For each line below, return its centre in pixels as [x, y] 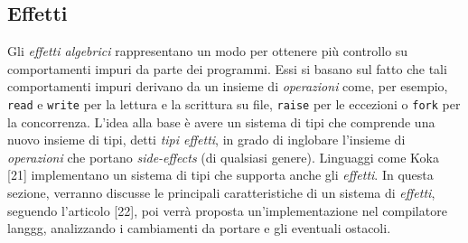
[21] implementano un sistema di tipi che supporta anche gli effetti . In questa [220, 175]
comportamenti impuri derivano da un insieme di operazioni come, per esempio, [228, 86]
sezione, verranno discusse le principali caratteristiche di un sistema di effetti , [221, 193]
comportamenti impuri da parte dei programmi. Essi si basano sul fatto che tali [227, 68]
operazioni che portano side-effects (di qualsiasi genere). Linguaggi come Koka [223, 157]
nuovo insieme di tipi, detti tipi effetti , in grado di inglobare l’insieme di [206, 140]
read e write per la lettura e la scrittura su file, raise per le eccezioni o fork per [234, 103]
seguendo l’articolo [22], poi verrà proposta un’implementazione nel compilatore [227, 210]
